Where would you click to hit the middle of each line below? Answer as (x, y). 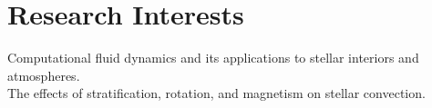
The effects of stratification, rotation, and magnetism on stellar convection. (216, 93)
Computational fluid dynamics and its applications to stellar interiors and (213, 58)
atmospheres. (44, 75)
